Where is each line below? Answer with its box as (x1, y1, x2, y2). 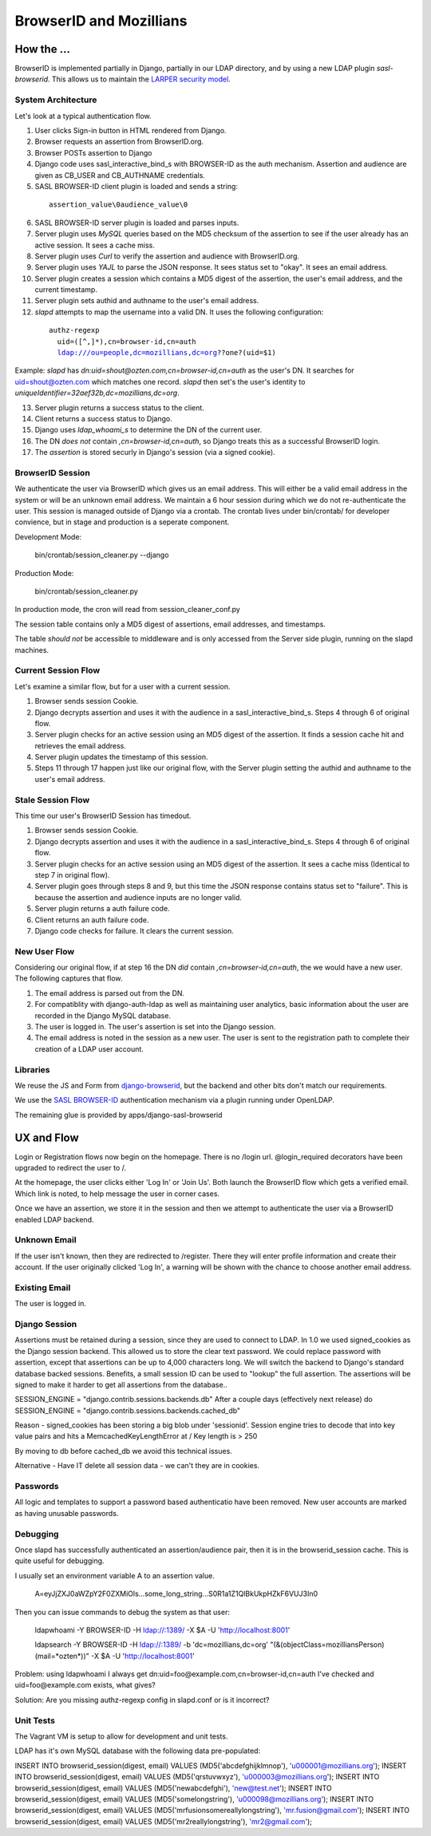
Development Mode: (14, 531, 82, 542)
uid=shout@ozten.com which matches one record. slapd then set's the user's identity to (14, 377, 306, 386)
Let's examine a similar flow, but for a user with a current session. (14, 681, 231, 691)
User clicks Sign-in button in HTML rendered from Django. (34, 125, 227, 135)
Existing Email (14, 1281, 71, 1293)
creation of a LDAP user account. (34, 1044, 144, 1053)
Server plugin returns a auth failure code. (34, 904, 171, 914)
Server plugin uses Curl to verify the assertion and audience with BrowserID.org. (34, 251, 299, 261)
